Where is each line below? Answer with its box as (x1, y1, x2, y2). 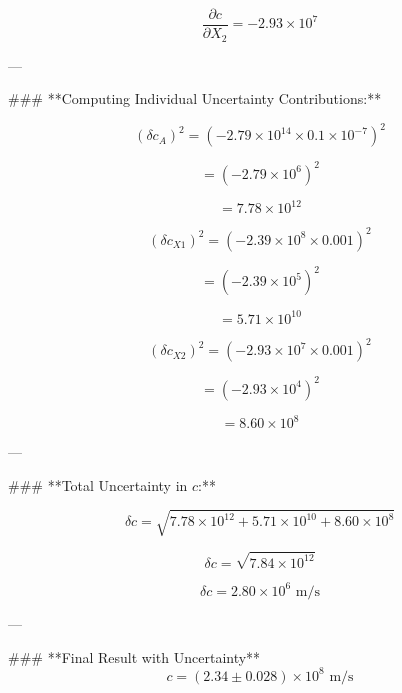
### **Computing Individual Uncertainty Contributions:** (8, 88, 382, 109)
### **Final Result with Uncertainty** (8, 646, 261, 667)
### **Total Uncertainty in (8, 474, 188, 495)
